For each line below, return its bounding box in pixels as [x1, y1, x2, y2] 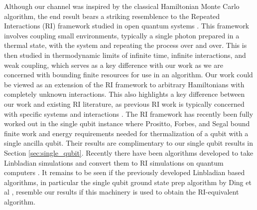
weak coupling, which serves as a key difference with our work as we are [4, 59, 223, 70]
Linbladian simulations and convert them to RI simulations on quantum [4, 157, 224, 168]
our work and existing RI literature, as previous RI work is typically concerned [4, 98, 245, 109]
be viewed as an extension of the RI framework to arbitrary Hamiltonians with [4, 79, 245, 89]
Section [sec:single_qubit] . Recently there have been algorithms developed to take [4, 147, 254, 158]
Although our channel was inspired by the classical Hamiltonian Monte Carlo [4, 1, 240, 11]
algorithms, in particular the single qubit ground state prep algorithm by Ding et [4, 177, 252, 187]
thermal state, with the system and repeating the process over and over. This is [4, 40, 247, 50]
